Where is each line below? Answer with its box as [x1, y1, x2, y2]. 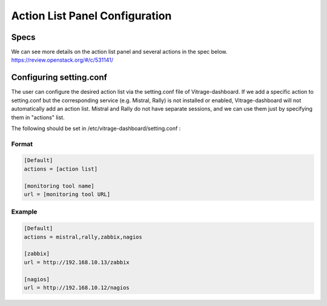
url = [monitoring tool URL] [24, 191, 111, 198]
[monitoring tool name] [24, 182, 95, 189]
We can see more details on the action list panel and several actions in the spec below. [11, 48, 228, 56]
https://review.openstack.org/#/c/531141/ [11, 56, 113, 63]
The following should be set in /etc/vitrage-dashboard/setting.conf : [11, 125, 181, 132]
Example [11, 207, 38, 216]
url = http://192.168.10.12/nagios [24, 284, 130, 291]
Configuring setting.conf [11, 73, 107, 83]
